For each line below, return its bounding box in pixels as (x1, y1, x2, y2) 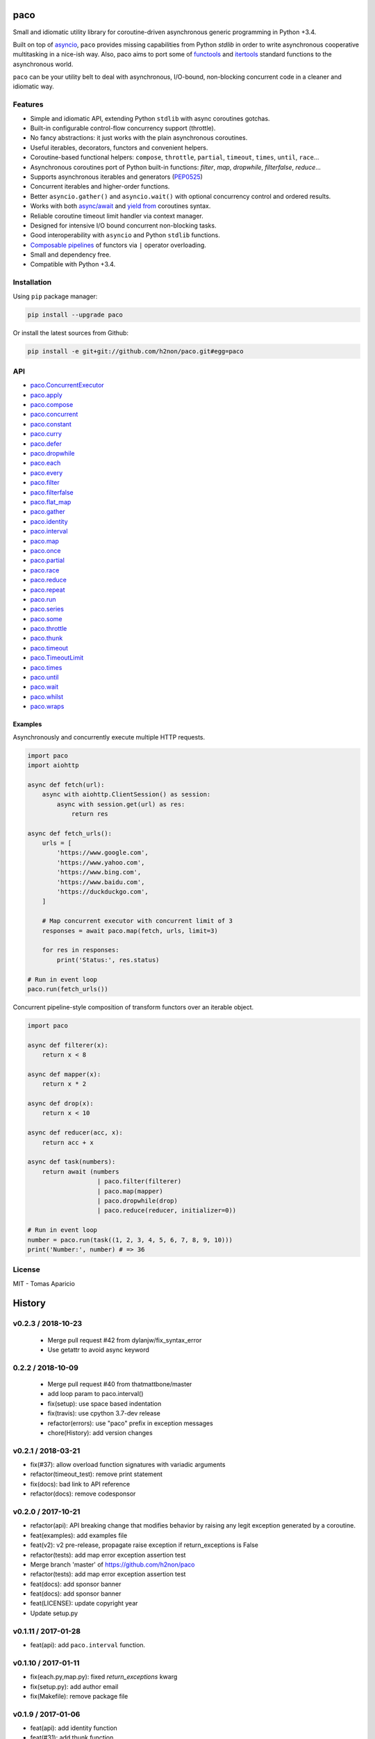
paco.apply (30, 390, 62, 399)
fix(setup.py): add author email (30, 1682, 119, 1690)
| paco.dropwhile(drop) (97, 1196, 178, 1205)
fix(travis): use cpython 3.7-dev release (47, 1409, 161, 1418)
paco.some (30, 614, 62, 623)
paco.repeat (30, 585, 65, 594)
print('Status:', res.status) (56, 956, 160, 963)
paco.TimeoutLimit (30, 654, 84, 662)
